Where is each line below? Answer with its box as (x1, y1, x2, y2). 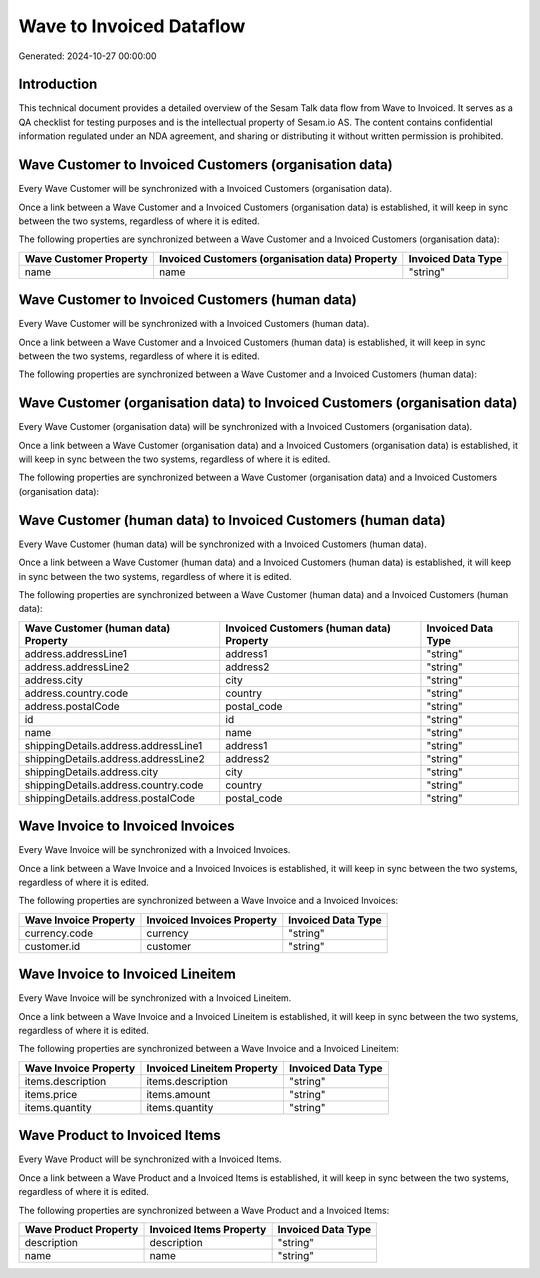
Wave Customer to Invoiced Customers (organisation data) (18, 156, 394, 174)
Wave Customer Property (24, 251, 149, 265)
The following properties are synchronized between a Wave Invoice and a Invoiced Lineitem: (18, 1043, 400, 1055)
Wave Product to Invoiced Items (18, 1127, 221, 1144)
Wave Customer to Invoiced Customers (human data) (18, 291, 357, 309)
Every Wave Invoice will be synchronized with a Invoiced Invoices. (18, 844, 291, 856)
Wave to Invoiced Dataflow (18, 15, 246, 37)
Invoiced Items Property (149, 1222, 267, 1236)
